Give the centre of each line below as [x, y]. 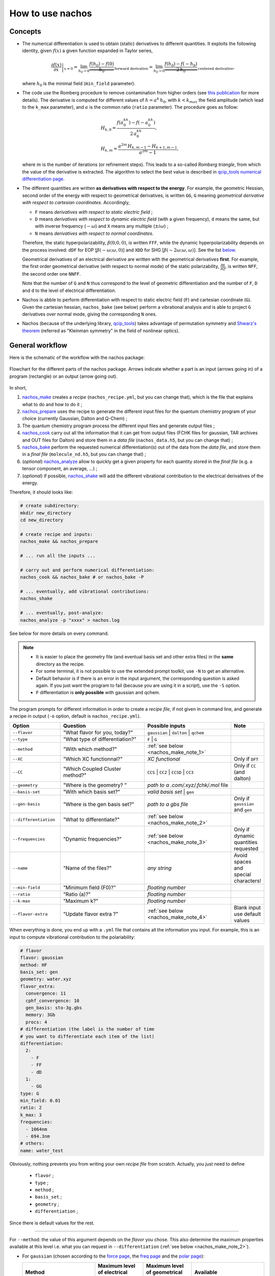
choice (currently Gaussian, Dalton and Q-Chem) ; [75, 419]
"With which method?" [90, 749]
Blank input [247, 907]
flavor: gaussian [42, 958]
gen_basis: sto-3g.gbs [54, 1008]
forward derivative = [134, 67]
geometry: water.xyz [46, 979]
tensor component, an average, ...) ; [60, 469]
